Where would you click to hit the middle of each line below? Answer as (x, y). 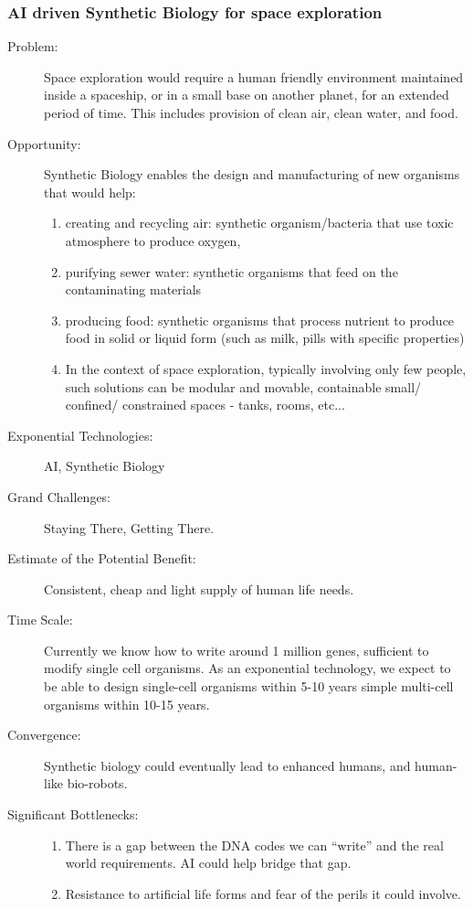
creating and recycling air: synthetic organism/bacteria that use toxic (259, 223)
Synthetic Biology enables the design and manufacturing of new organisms (252, 174)
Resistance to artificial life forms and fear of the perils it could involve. (263, 893)
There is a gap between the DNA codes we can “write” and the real (254, 845)
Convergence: (44, 735)
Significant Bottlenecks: (73, 814)
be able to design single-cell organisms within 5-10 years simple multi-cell (249, 686)
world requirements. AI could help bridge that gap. (208, 863)
